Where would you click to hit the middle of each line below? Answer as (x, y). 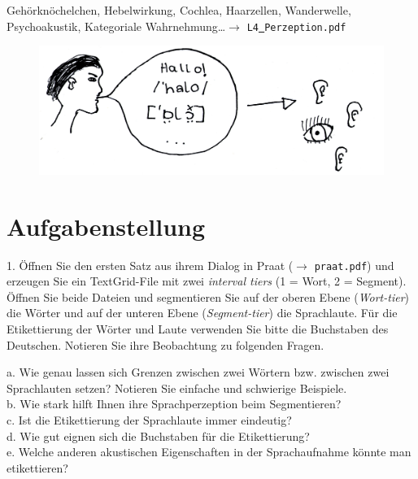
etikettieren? (37, 467)
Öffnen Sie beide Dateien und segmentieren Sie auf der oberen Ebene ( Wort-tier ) (208, 296)
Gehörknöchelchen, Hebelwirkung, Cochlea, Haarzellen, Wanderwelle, (179, 10)
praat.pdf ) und (354, 265)
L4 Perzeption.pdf (296, 27)
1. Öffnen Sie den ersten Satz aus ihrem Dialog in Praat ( (150, 265)
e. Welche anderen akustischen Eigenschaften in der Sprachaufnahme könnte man (209, 452)
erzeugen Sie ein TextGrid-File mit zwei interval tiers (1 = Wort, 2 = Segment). (207, 281)
